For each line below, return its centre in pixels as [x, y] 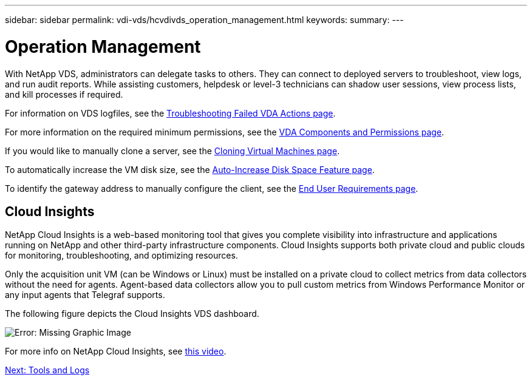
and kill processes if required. [64, 94]
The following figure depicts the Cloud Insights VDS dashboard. [132, 314]
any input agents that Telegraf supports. [85, 295]
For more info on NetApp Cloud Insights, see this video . [116, 351]
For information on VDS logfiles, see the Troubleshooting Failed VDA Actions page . [170, 113]
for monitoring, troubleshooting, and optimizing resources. [121, 256]
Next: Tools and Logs [47, 370]
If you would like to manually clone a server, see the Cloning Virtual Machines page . [172, 151]
